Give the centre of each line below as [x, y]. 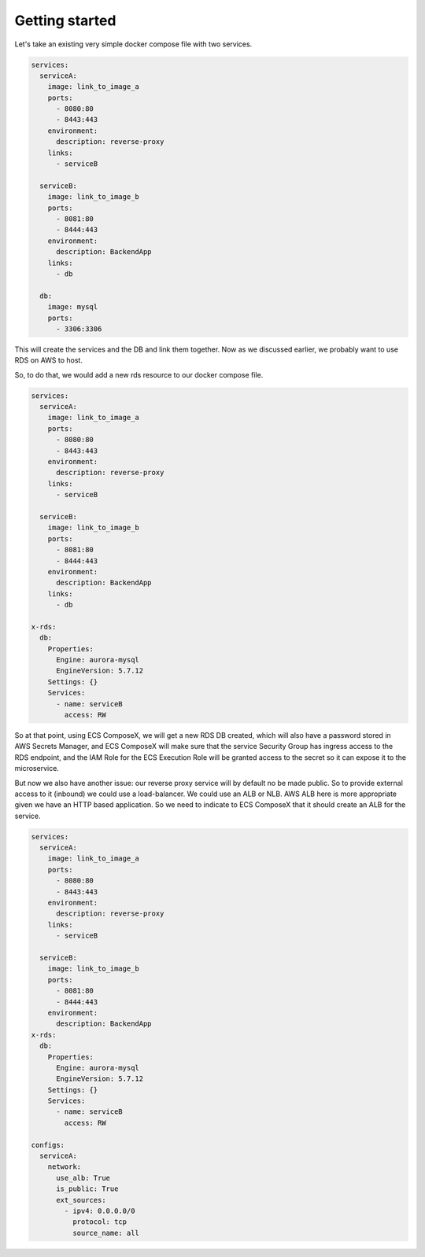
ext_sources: [81, 1200]
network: [65, 1167]
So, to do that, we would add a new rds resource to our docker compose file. [139, 374]
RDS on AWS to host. [48, 360]
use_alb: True [83, 1178]
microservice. [37, 769]
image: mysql [73, 307]
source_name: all [105, 1233]
